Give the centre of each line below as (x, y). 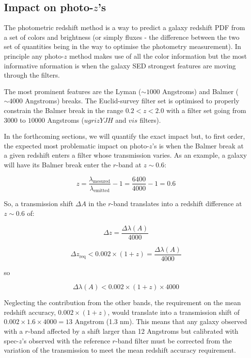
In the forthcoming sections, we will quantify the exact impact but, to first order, (125, 136)
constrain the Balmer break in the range (64, 110)
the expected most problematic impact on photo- (77, 145)
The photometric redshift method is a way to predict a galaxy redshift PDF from (125, 27)
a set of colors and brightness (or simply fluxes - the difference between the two (122, 37)
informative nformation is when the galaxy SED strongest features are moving (120, 65)
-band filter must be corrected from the (174, 340)
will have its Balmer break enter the (57, 164)
